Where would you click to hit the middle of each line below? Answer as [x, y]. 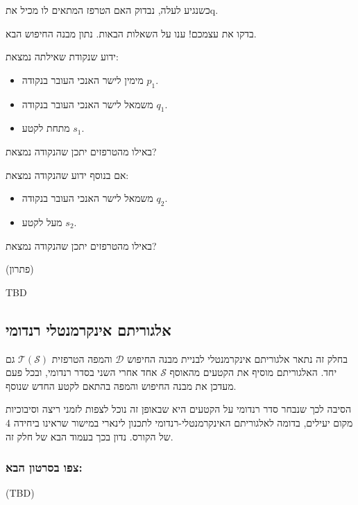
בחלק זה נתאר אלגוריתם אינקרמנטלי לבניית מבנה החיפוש [237, 358]
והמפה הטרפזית [82, 358]
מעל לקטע [42, 222]
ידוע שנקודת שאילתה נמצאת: [62, 57]
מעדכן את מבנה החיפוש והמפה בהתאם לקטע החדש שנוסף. [121, 385]
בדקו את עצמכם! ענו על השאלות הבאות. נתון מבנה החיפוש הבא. [131, 33]
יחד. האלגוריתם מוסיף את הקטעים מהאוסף [253, 372]
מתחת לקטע [46, 128]
